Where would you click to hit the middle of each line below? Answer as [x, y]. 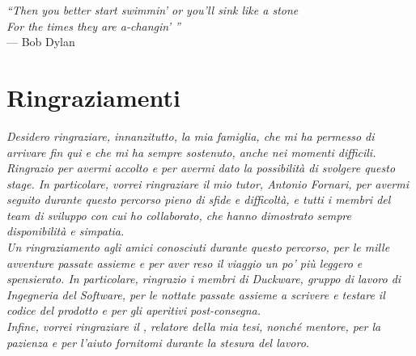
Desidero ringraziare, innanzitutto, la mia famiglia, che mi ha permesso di [191, 136]
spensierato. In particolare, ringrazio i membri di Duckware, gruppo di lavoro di [204, 279]
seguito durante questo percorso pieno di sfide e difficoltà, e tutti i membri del [199, 199]
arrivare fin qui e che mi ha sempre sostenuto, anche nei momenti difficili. [191, 152]
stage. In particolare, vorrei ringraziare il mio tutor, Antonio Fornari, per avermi [208, 183]
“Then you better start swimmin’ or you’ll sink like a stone [153, 10]
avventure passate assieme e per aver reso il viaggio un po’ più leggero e [185, 263]
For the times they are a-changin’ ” [93, 25]
